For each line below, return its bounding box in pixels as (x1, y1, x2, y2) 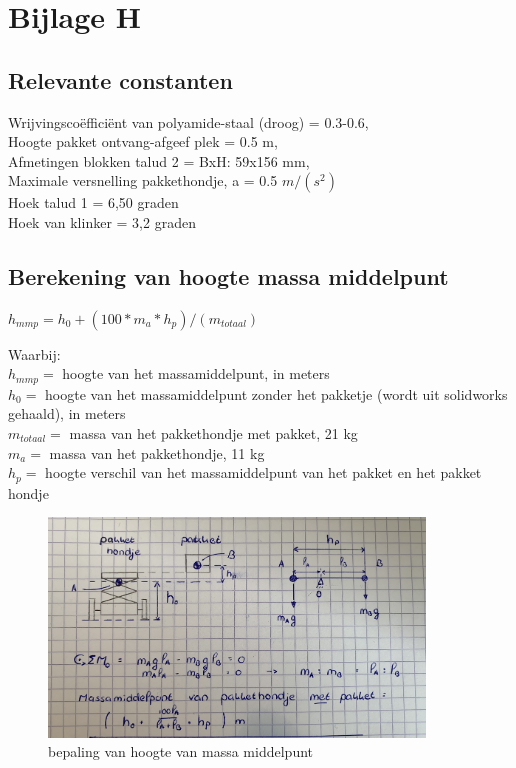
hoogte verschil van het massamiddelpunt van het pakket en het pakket (45, 462, 482, 483)
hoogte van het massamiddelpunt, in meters (62, 363, 330, 384)
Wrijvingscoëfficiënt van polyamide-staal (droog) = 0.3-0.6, (8, 111, 369, 132)
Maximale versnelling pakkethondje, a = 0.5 (8, 170, 278, 191)
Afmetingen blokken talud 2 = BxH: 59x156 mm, (8, 150, 310, 171)
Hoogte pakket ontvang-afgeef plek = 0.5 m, (8, 131, 278, 152)
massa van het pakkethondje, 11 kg (49, 442, 265, 463)
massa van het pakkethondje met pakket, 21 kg (69, 422, 358, 443)
